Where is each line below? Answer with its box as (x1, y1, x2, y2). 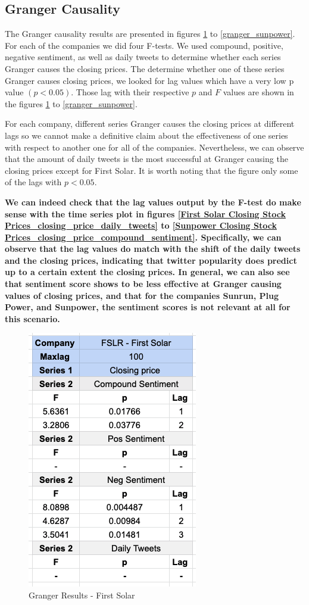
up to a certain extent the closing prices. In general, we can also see (5, 266, 290, 278)
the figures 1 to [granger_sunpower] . (5, 97, 138, 110)
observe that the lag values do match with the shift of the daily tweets (5, 242, 301, 255)
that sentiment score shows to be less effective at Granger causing (5, 277, 282, 290)
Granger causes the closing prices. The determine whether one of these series (5, 62, 285, 74)
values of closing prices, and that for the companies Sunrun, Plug (5, 289, 279, 301)
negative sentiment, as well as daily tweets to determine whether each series (5, 51, 281, 63)
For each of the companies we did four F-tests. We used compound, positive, (5, 39, 283, 51)
